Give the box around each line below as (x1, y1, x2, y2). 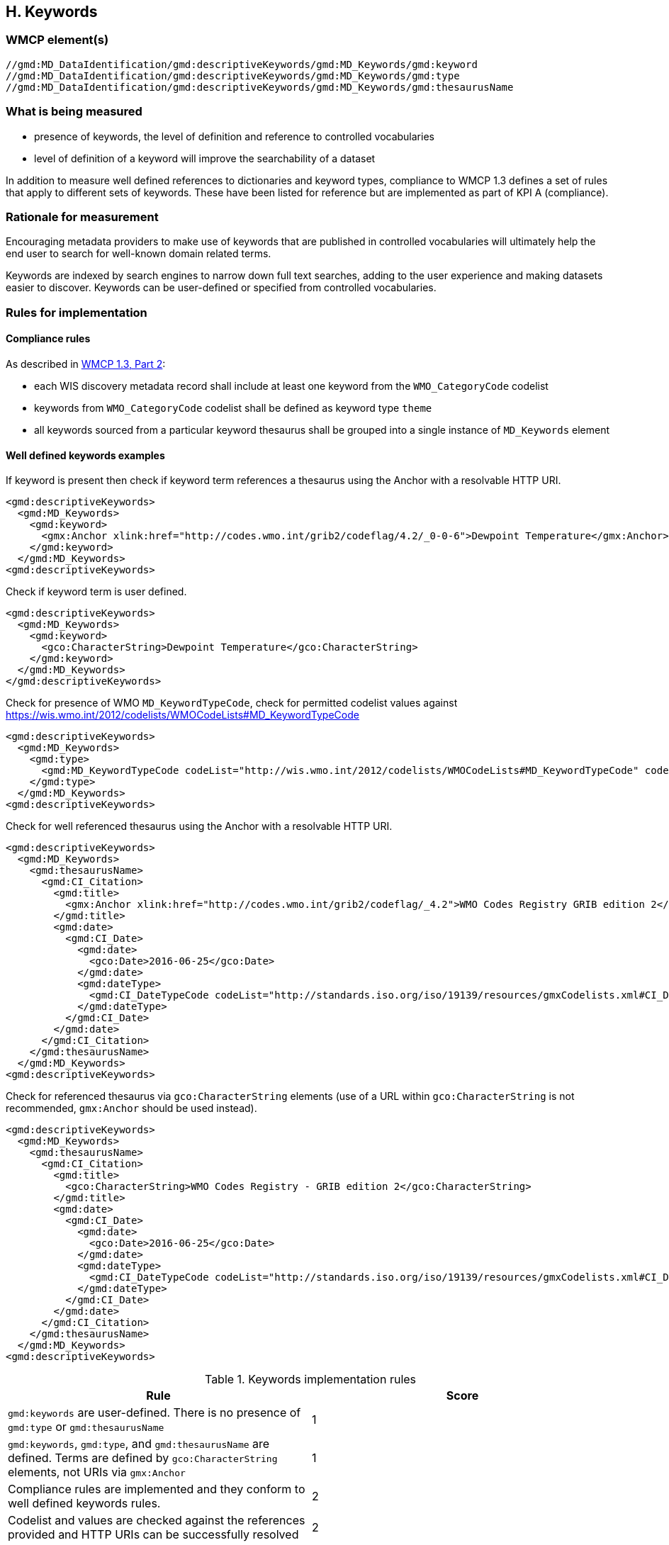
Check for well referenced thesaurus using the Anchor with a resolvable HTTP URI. (6, 820, 393, 833)
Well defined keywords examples (6, 449, 165, 461)
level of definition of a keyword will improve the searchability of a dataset (34, 152, 376, 164)
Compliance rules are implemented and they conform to (8, 1482, 305, 1497)
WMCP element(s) (6, 33, 109, 47)
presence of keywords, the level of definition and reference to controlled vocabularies (34, 130, 434, 142)
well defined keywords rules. (8, 1496, 161, 1511)
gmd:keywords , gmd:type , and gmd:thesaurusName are (8, 1437, 270, 1451)
